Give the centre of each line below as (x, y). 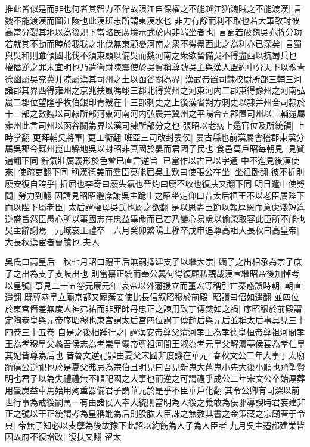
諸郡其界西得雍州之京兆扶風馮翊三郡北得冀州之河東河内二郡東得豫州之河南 (151, 90)
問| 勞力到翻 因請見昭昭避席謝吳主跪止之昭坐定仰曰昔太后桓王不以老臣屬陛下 (155, 195)
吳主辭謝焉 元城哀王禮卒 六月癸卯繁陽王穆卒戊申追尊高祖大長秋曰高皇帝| (152, 230)
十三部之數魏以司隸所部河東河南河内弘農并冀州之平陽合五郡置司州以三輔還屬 (155, 113)
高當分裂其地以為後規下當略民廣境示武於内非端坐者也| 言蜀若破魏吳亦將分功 (154, 32)
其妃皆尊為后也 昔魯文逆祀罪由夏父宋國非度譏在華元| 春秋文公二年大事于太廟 (155, 355)
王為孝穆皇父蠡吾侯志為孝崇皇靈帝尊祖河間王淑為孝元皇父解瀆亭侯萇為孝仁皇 (155, 343)
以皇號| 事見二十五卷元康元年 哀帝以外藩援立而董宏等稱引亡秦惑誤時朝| (144, 285)
